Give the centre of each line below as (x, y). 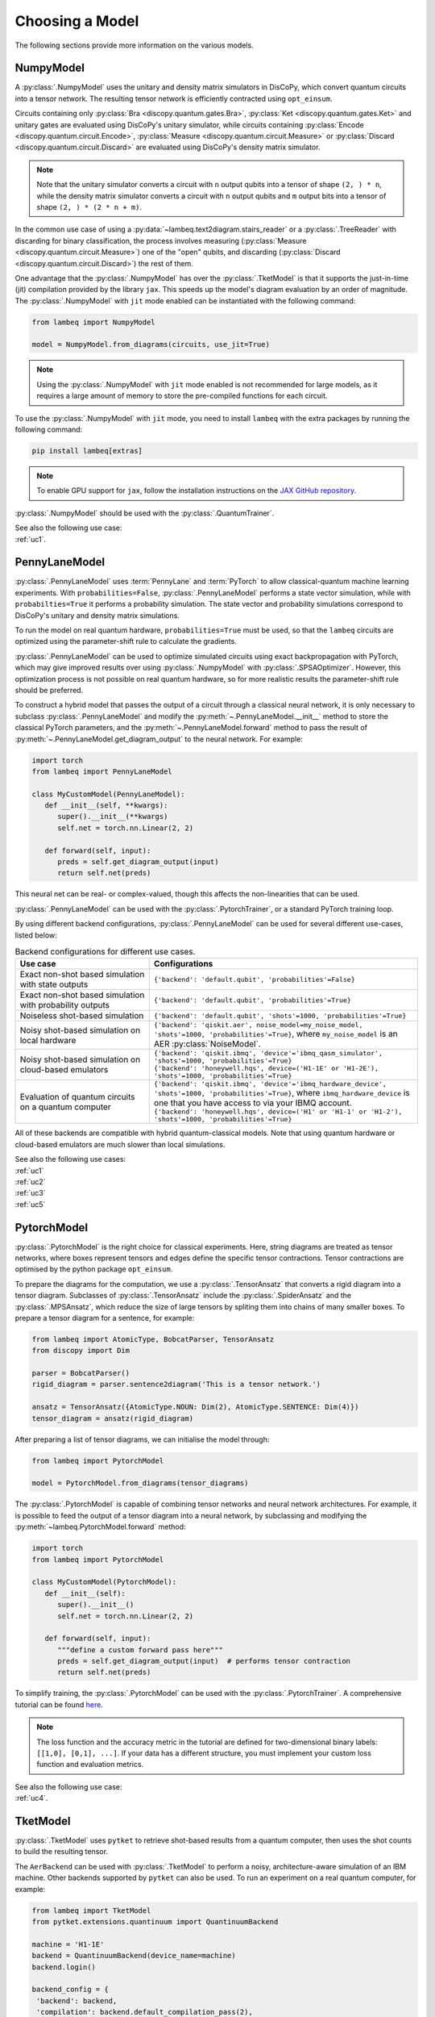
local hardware (48, 1040)
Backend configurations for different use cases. (105, 952)
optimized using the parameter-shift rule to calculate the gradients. (126, 641)
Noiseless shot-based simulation (82, 1016)
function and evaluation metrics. (90, 1764)
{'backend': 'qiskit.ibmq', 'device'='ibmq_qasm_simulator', (268, 1053)
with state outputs (54, 984)
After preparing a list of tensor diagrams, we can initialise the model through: (142, 1439)
